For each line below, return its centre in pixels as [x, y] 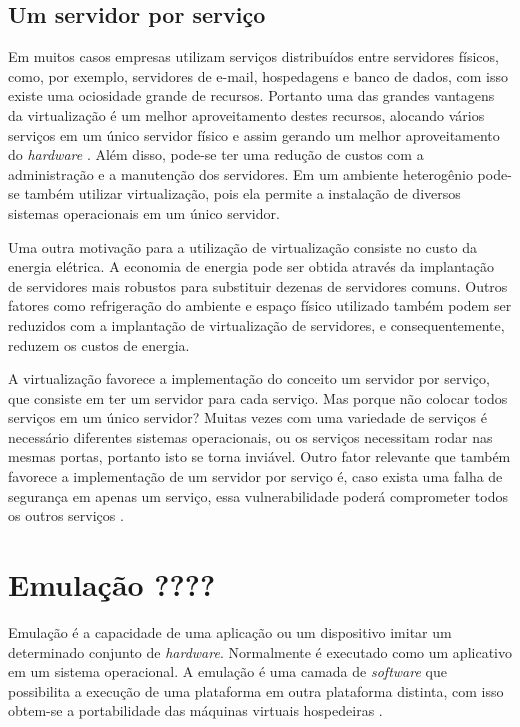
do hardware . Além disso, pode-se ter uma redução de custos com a [216, 154]
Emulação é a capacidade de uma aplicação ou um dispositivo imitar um [230, 631]
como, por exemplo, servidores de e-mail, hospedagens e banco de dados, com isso [258, 75]
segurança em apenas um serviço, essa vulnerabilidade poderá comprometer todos [258, 495]
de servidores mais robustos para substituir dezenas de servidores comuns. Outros [258, 285]
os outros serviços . [66, 515]
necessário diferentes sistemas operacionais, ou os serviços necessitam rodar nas [250, 436]
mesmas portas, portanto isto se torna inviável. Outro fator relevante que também [259, 456]
